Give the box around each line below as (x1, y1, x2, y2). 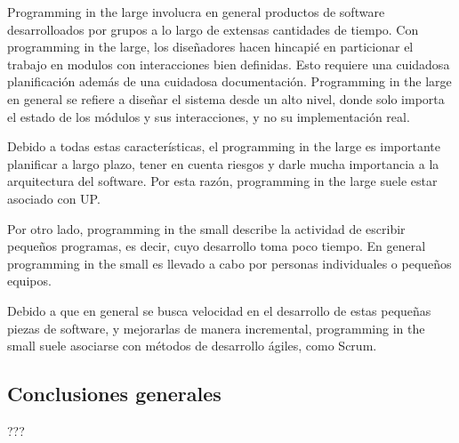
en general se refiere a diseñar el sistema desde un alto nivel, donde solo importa (7, 89, 445, 108)
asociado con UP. (7, 189, 101, 207)
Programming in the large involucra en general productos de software (7, 3, 385, 20)
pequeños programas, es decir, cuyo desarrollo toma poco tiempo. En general (7, 237, 426, 255)
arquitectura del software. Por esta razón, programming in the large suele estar (7, 172, 438, 190)
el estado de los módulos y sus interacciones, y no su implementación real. (7, 107, 410, 125)
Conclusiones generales (7, 380, 221, 407)
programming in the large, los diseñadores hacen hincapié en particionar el (7, 37, 414, 56)
